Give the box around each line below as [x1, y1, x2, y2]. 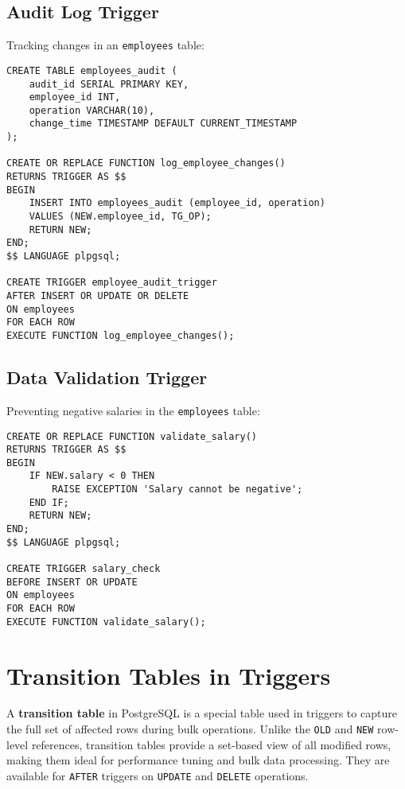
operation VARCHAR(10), [29, 104, 155, 116]
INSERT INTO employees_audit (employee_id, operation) [29, 197, 325, 209]
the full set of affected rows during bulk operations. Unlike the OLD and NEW [6, 721, 374, 737]
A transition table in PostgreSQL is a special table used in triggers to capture [6, 705, 397, 721]
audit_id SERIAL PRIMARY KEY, [29, 78, 189, 90]
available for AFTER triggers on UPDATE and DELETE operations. [6, 767, 309, 783]
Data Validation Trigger [6, 365, 208, 390]
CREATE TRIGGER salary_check [6, 563, 161, 575]
